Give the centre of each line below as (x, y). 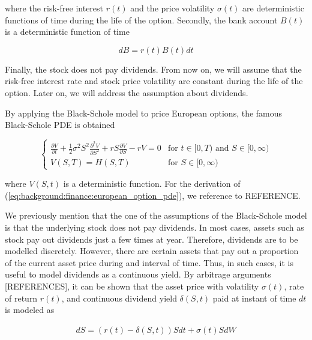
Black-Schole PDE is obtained (60, 125)
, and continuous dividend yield (119, 298)
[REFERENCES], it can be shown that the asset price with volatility (132, 286)
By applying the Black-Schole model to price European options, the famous (144, 113)
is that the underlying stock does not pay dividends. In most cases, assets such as (154, 227)
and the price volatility (172, 8)
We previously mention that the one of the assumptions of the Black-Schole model (156, 215)
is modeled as (30, 310)
